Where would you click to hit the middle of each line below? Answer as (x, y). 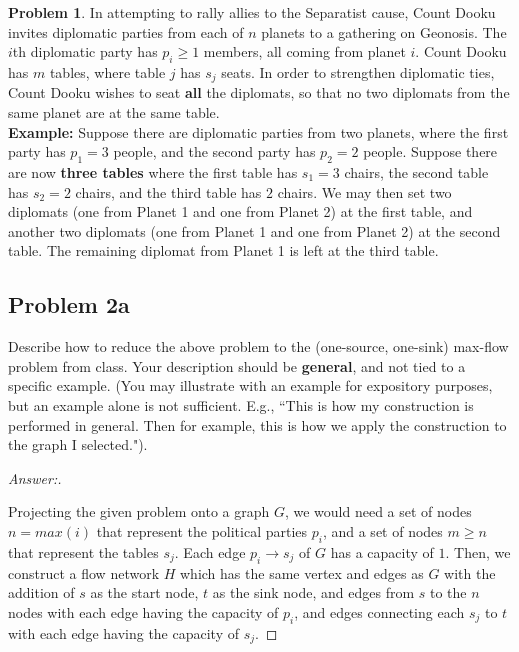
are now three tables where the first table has (153, 172)
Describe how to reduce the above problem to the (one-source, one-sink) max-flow (258, 346)
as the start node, (144, 592)
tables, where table (107, 71)
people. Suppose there (430, 151)
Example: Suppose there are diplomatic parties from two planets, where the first (258, 131)
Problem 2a (69, 304)
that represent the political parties (202, 530)
